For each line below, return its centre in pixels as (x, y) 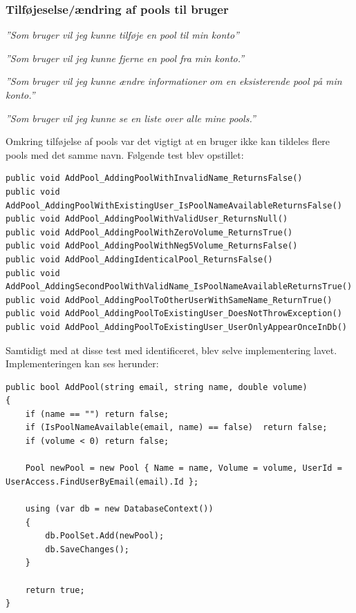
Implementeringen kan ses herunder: (82, 363)
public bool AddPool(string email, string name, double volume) (157, 387)
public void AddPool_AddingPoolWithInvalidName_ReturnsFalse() (154, 178)
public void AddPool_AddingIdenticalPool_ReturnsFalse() (139, 259)
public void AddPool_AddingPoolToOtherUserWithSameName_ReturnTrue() (169, 300)
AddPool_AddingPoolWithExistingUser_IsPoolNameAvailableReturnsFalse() (174, 205)
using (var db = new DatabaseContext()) (119, 509)
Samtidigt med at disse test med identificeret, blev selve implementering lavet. (171, 350)
